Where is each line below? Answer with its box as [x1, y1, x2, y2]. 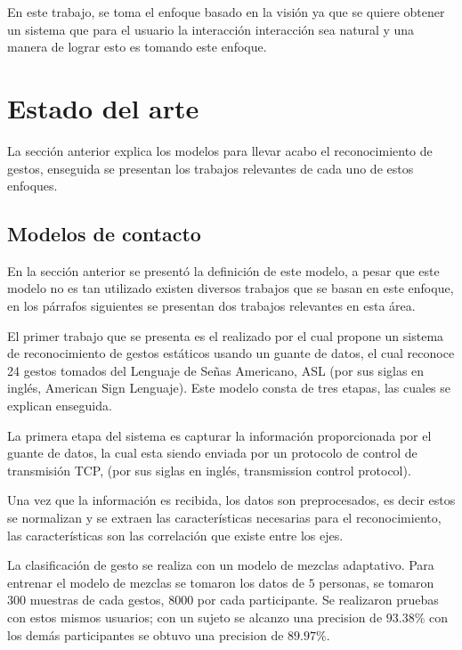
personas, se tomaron [319, 573, 434, 591]
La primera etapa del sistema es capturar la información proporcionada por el [7, 426, 432, 444]
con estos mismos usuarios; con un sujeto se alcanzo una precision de [7, 607, 383, 626]
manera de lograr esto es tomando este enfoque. [7, 37, 267, 56]
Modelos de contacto [7, 220, 201, 248]
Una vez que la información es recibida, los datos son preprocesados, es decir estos [7, 491, 456, 509]
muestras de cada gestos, [29, 590, 165, 609]
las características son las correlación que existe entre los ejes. [7, 525, 344, 544]
